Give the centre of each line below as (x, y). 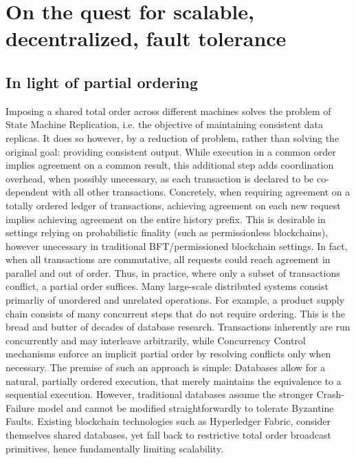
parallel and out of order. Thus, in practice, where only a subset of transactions (173, 272)
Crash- (331, 394)
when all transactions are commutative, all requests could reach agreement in (168, 259)
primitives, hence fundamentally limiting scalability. (114, 448)
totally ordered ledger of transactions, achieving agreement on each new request (173, 205)
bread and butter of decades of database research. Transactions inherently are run (178, 327)
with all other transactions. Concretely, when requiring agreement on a (201, 192)
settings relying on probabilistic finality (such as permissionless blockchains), (167, 232)
